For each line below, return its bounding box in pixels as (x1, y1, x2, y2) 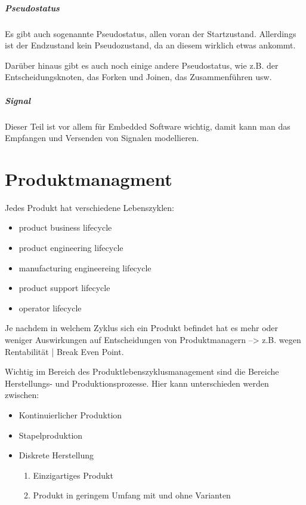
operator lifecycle (18, 301, 82, 314)
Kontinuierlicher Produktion (18, 408, 122, 421)
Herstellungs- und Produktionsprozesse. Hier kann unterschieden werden (5, 377, 269, 389)
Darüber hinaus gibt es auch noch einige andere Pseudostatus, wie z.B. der (5, 59, 279, 71)
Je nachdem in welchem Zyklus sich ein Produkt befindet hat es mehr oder (5, 322, 279, 334)
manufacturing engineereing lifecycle (18, 261, 152, 274)
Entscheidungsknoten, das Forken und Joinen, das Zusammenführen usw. (5, 71, 272, 83)
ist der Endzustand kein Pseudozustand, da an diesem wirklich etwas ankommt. (5, 39, 296, 51)
